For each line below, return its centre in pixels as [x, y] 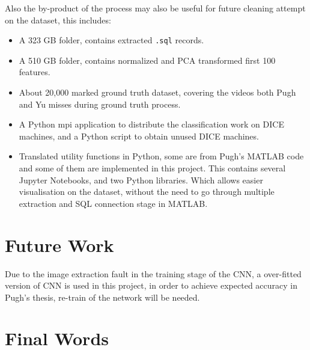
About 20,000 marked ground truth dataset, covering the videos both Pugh [157, 92]
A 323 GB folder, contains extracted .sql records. [111, 40]
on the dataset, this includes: [58, 20]
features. [35, 72]
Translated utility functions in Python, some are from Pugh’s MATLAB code [161, 156]
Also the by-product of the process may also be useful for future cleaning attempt [155, 8]
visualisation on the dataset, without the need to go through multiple [147, 192]
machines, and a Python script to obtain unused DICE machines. [139, 136]
